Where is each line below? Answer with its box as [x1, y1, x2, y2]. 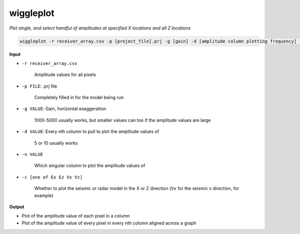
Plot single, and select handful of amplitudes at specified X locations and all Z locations [9, 25, 191, 31]
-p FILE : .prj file [21, 83, 57, 89]
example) [34, 192, 53, 198]
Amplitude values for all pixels [34, 71, 96, 77]
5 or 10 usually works [34, 140, 78, 146]
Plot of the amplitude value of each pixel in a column [21, 213, 130, 219]
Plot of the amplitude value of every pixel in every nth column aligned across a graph [21, 220, 197, 226]
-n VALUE [21, 151, 43, 157]
